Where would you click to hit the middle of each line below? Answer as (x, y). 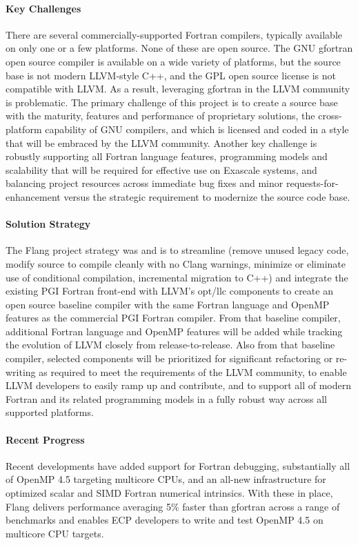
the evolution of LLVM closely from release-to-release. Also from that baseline (170, 345)
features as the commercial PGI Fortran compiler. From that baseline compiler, (173, 318)
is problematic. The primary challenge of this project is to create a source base (172, 102)
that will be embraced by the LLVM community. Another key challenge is (161, 142)
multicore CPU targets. (55, 533)
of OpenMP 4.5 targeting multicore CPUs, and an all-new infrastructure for (166, 479)
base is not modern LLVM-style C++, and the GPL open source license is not (171, 75)
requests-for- (312, 183)
